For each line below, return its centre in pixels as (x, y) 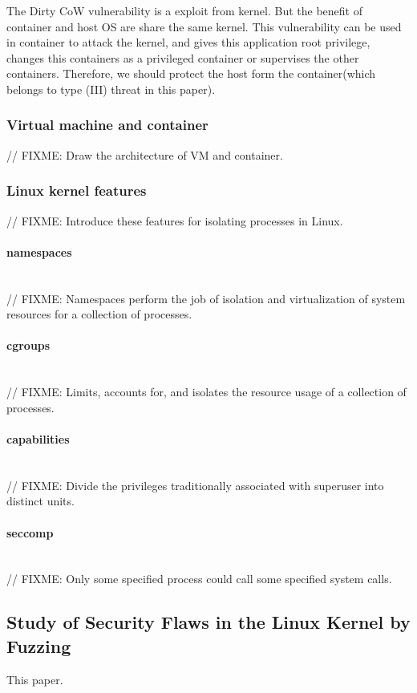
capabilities (38, 438)
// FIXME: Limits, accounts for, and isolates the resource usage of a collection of (206, 392)
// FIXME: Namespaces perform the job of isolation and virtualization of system (206, 298)
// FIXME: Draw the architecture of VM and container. (145, 154)
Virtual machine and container (107, 125)
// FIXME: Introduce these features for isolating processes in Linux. (175, 220)
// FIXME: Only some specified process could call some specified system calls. (199, 579)
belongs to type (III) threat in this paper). (111, 89)
